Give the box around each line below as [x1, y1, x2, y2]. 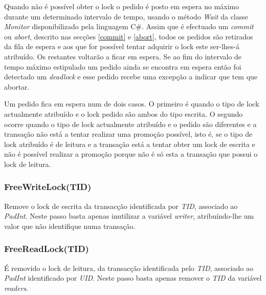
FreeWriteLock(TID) [4, 180, 92, 193]
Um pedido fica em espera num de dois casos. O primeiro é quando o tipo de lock [4, 98, 259, 109]
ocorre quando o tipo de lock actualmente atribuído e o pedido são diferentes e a [4, 118, 257, 129]
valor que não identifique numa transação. [4, 220, 136, 231]
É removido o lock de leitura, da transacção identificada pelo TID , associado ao [4, 262, 253, 273]
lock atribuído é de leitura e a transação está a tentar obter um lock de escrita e [4, 138, 255, 149]
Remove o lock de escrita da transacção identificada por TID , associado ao [4, 200, 238, 211]
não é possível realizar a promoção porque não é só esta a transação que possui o [4, 149, 258, 159]
